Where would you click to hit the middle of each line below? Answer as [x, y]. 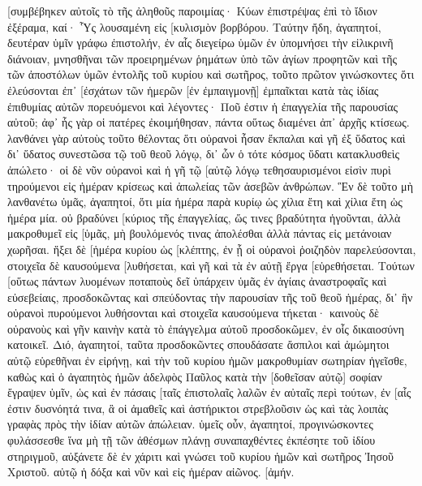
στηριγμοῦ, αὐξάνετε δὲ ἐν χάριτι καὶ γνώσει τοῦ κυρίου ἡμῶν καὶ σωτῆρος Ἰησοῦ [201, 456]
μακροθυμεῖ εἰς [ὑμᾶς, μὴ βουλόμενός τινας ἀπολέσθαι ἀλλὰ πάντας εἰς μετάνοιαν [200, 233]
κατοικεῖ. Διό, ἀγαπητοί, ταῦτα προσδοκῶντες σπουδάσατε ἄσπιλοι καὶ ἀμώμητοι [198, 344]
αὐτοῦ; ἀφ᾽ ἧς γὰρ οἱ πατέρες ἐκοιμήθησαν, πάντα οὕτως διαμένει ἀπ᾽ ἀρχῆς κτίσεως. [209, 122]
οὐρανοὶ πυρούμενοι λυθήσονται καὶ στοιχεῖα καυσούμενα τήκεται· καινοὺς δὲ [193, 313]
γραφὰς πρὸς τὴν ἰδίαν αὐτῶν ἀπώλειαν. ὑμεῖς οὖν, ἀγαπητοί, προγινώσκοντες [190, 424]
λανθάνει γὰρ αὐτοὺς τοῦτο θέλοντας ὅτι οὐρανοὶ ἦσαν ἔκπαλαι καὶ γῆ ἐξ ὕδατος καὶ [207, 138]
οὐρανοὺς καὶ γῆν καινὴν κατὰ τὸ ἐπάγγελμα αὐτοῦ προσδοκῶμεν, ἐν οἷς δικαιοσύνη [206, 328]
